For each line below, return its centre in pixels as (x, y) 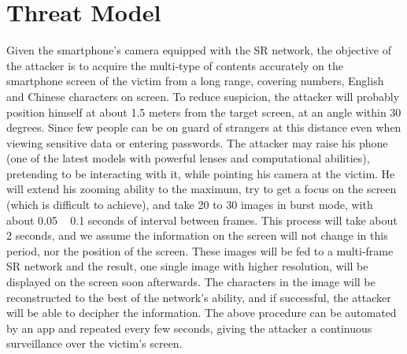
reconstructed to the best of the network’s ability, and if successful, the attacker (199, 297)
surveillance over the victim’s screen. (94, 343)
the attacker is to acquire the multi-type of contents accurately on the (175, 65)
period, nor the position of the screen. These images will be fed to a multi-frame (200, 250)
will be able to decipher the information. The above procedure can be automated (202, 313)
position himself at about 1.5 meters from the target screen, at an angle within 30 (204, 112)
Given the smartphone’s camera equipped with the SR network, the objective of (199, 50)
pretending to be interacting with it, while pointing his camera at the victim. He (201, 173)
